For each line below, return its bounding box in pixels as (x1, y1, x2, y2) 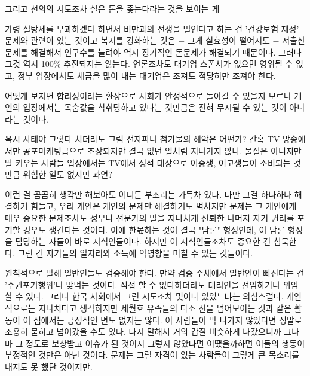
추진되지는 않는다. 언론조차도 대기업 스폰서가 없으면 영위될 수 (63, 57, 293, 70)
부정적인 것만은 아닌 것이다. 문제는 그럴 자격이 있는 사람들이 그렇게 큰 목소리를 (5, 349, 300, 361)
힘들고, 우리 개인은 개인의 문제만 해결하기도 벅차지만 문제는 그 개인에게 (30, 200, 297, 212)
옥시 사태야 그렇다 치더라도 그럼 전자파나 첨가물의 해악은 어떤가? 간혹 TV (5, 133, 280, 145)
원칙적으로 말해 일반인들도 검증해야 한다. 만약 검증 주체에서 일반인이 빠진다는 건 (5, 267, 305, 279)
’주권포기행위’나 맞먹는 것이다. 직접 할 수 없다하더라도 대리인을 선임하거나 (5, 278, 281, 291)
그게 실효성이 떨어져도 (187, 34, 270, 47)
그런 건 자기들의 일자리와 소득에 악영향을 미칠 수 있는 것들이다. (17, 246, 253, 259)
